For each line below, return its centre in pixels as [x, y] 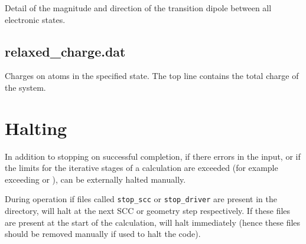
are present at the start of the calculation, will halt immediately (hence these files [153, 222]
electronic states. [35, 19]
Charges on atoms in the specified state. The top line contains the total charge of [152, 76]
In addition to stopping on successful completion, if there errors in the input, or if [153, 156]
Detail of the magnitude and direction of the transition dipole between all [138, 8]
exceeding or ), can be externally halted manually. [95, 179]
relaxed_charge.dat [65, 51]
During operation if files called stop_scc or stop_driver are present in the [141, 199]
